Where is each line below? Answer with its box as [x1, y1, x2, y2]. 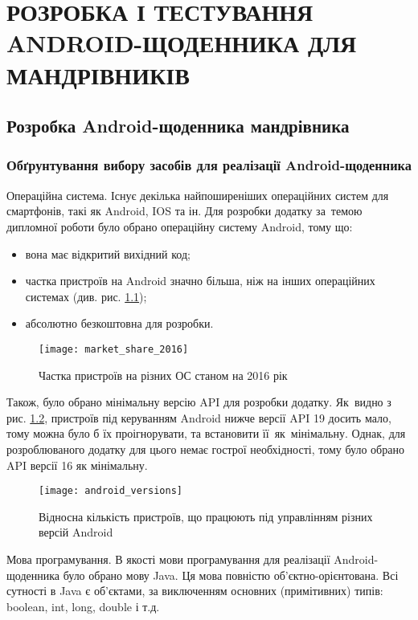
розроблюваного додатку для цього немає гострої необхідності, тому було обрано [6, 440, 404, 457]
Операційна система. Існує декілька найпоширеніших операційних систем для [6, 186, 389, 203]
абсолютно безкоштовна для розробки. [25, 315, 214, 332]
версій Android [39, 524, 113, 540]
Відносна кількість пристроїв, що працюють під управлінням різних [39, 508, 373, 524]
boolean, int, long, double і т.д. [6, 598, 160, 614]
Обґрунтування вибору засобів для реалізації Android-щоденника [6, 155, 412, 175]
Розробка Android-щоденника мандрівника [6, 113, 350, 138]
